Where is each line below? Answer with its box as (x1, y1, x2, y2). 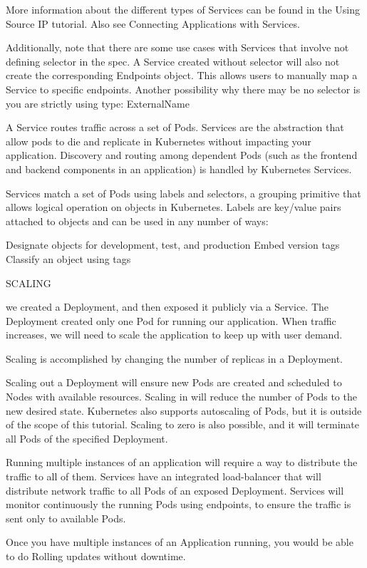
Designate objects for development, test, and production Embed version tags (6, 237, 340, 252)
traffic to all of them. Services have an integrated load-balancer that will (6, 469, 321, 484)
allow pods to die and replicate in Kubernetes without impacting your (6, 133, 311, 148)
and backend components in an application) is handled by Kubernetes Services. (6, 161, 352, 176)
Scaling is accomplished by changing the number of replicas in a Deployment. (6, 351, 343, 366)
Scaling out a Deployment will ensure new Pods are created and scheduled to (6, 375, 342, 390)
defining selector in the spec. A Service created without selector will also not (6, 53, 340, 68)
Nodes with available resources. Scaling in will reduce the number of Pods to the (6, 389, 357, 404)
